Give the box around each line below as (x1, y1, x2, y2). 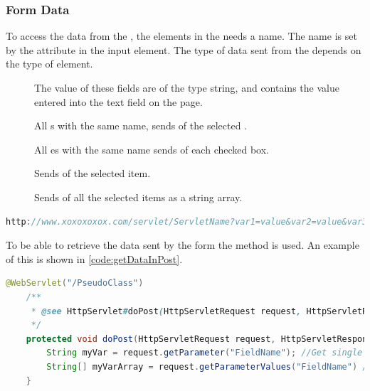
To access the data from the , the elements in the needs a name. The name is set (6, 28, 357, 43)
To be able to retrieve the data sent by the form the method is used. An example (6, 237, 359, 252)
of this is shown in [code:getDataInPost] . (6, 251, 183, 266)
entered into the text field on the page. (34, 94, 203, 109)
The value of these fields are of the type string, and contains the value (34, 80, 339, 95)
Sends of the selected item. (34, 166, 151, 181)
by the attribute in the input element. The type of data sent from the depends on (6, 42, 361, 57)
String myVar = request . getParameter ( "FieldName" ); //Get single (46, 348, 363, 358)
